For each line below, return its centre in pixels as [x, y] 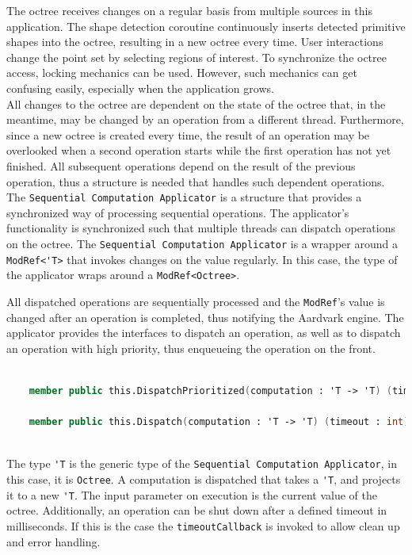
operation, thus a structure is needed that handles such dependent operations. [196, 181]
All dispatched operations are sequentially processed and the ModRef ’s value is [196, 301]
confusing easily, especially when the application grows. [140, 88]
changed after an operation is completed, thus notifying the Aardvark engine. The [205, 317]
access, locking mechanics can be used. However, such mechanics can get [182, 73]
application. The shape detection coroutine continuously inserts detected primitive [206, 26]
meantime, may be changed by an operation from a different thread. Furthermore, [205, 119]
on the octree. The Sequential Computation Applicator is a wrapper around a [202, 243]
